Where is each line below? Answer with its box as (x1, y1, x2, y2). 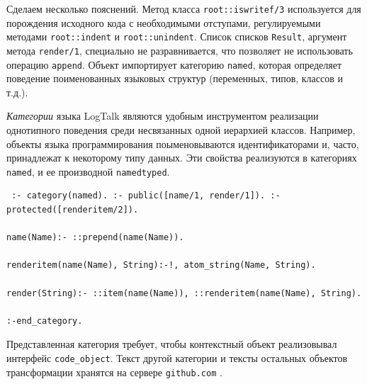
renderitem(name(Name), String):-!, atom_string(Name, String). (6, 260, 316, 271)
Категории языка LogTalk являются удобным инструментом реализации (6, 108, 319, 123)
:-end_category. (6, 315, 83, 326)
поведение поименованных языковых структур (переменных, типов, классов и (6, 71, 344, 86)
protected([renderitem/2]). (6, 205, 139, 215)
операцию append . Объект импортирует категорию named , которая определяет (6, 57, 342, 72)
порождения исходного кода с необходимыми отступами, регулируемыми (6, 15, 321, 30)
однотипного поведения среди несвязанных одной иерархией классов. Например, (6, 123, 356, 137)
